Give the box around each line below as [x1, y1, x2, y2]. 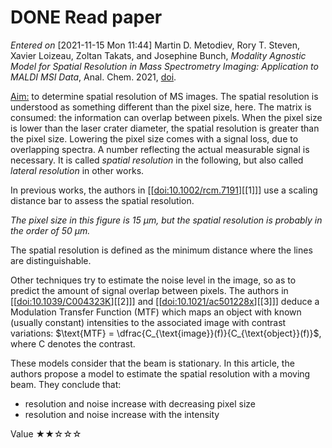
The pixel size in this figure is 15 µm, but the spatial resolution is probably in [10, 214, 323, 226]
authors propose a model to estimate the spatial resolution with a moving [10, 367, 311, 380]
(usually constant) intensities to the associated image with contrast [10, 316, 287, 328]
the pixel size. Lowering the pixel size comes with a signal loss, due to [10, 132, 299, 145]
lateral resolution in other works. [10, 164, 145, 176]
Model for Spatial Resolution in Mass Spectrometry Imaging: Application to [10, 60, 319, 72]
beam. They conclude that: [10, 378, 122, 390]
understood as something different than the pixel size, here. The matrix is [10, 101, 312, 113]
